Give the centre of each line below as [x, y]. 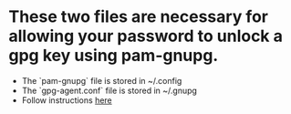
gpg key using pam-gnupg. [114, 56]
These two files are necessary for [138, 17]
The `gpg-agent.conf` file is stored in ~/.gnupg [109, 90]
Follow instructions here [67, 100]
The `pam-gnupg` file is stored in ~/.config [102, 80]
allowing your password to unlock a [146, 36]
